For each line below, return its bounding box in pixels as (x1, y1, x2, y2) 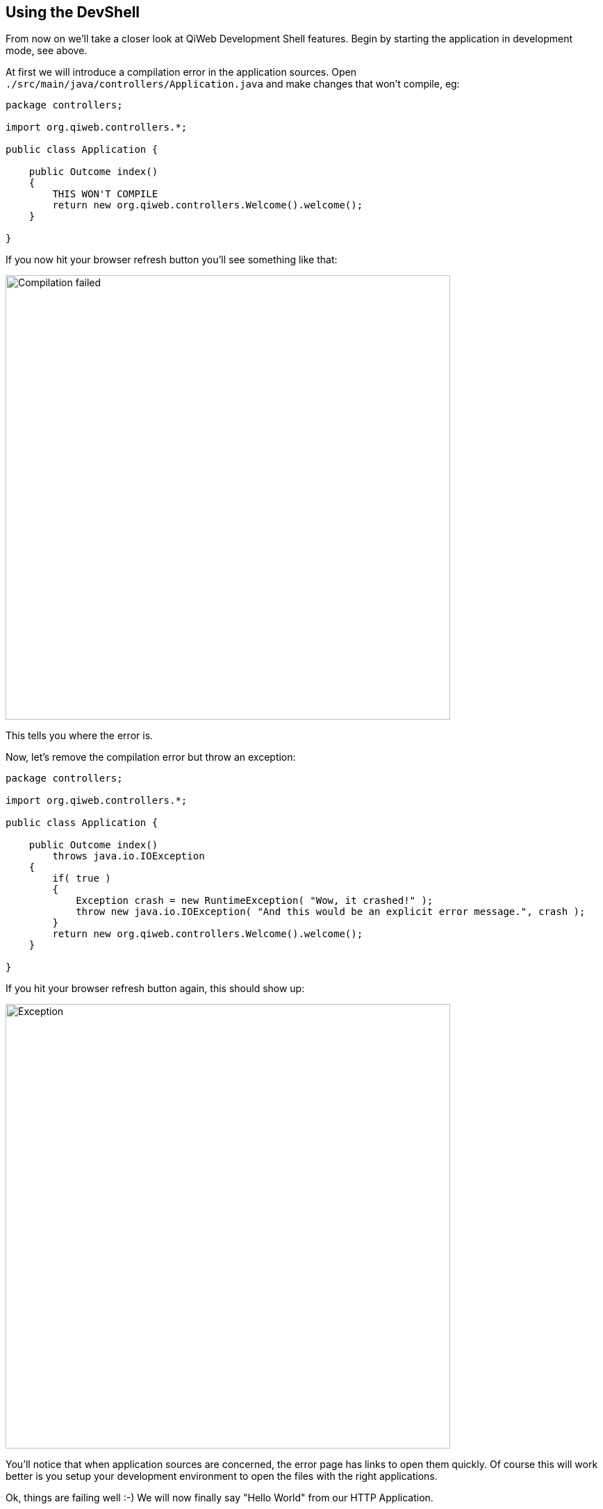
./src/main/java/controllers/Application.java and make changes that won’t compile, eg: (6, 78, 460, 90)
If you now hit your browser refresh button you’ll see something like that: (6, 254, 338, 266)
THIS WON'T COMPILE (52, 188, 158, 200)
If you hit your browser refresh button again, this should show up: (6, 982, 305, 995)
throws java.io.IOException (52, 850, 205, 862)
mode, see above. (6, 44, 88, 57)
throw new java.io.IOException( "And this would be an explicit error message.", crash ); (76, 906, 586, 918)
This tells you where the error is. (6, 729, 154, 742)
